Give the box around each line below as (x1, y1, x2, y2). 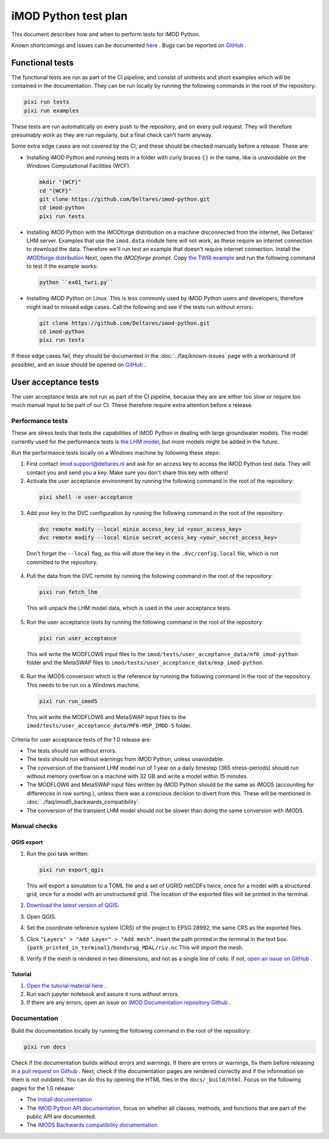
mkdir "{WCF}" (39, 179, 82, 186)
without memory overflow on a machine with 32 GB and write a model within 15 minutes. (26, 773, 249, 780)
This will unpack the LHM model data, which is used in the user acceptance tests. (26, 604, 232, 612)
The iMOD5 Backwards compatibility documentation (26, 1121, 158, 1129)
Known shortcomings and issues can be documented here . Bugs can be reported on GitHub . (11, 42, 247, 49)
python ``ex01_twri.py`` (39, 279, 114, 286)
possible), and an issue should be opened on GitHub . (11, 361, 146, 368)
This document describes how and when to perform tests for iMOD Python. (11, 31, 200, 38)
